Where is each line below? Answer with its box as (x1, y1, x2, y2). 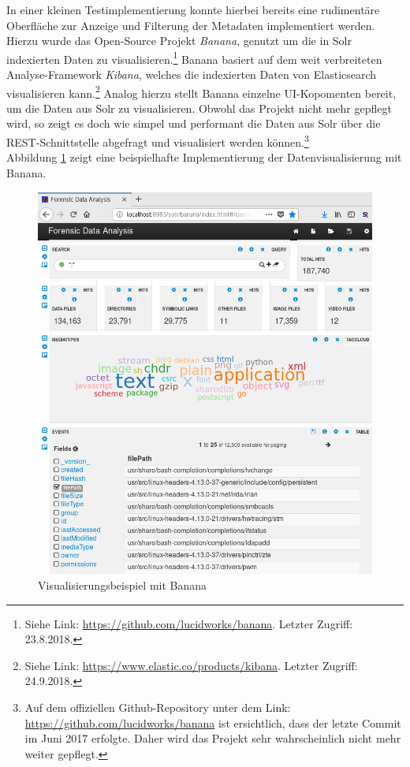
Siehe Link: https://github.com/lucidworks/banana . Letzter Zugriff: (24, 615, 353, 631)
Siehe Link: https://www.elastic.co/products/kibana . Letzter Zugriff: (24, 657, 358, 673)
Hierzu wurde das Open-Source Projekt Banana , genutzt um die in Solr (6, 32, 352, 49)
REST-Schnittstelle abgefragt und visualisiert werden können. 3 (6, 132, 309, 150)
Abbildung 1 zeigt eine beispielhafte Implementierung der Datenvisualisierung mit (6, 149, 402, 166)
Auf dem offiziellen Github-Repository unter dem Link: (24, 699, 291, 715)
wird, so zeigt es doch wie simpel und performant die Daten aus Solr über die (6, 115, 381, 132)
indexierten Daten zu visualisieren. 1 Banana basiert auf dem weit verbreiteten (6, 48, 382, 67)
